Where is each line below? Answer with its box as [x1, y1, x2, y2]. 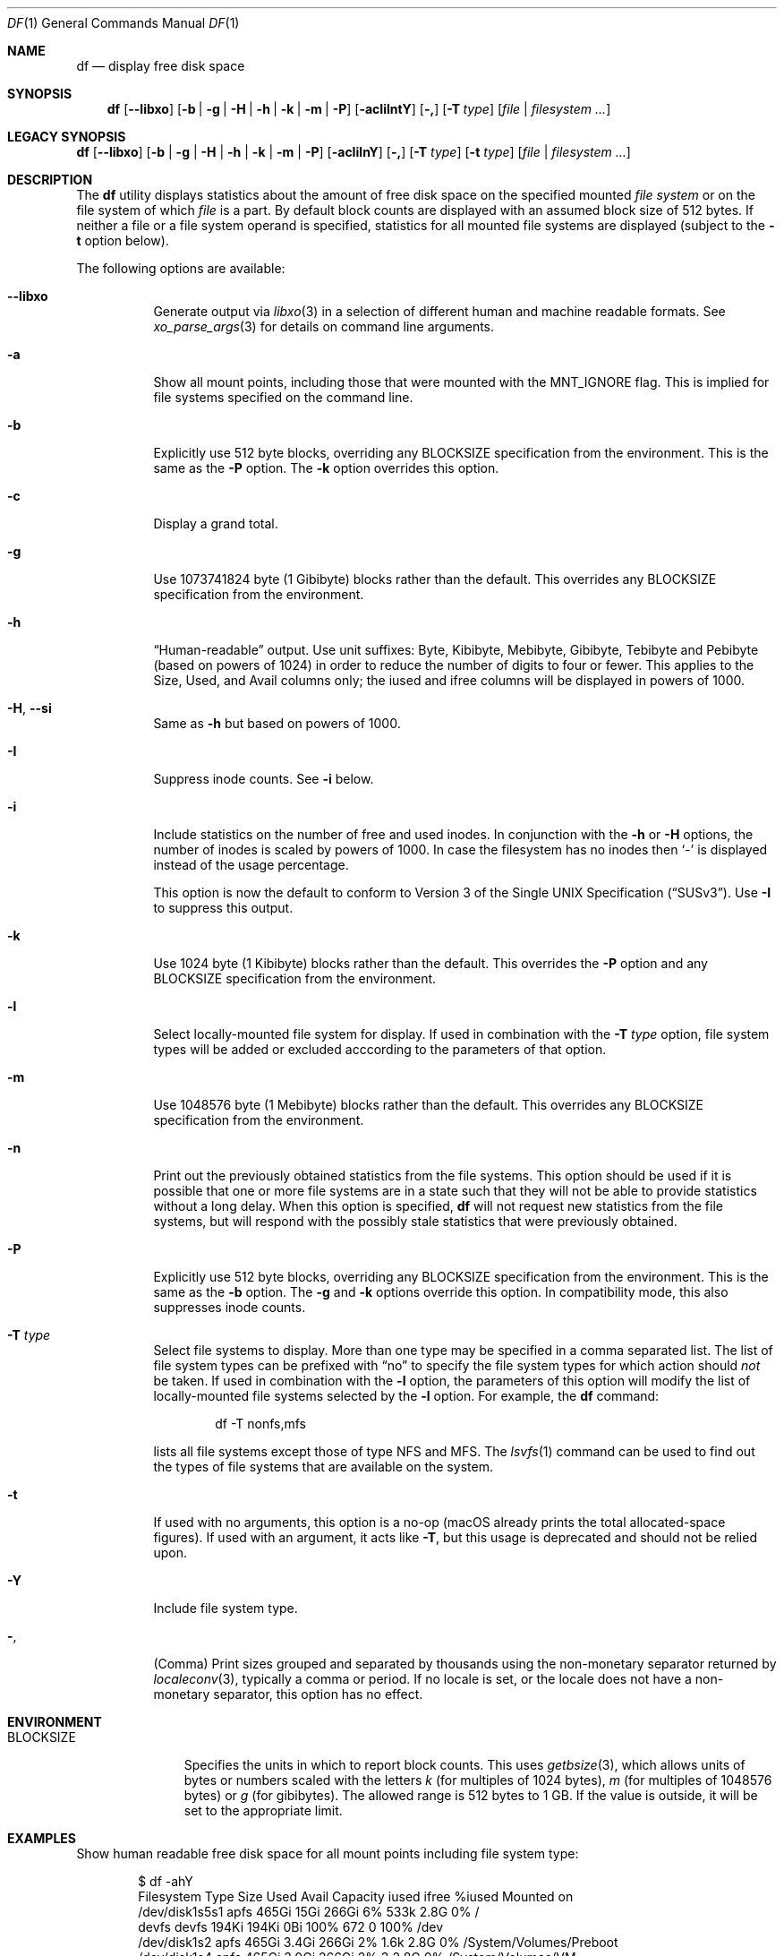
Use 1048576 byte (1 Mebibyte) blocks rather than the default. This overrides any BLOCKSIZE [153, 1097, 703, 1112]
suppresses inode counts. [153, 1300, 306, 1315]
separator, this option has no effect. [213, 1686, 423, 1702]
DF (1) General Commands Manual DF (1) [7, 15, 240, 30]
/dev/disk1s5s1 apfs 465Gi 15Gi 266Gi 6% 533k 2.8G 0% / [138, 1904, 480, 1919]
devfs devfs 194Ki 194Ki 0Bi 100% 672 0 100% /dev [138, 1919, 444, 1935]
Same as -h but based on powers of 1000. [153, 716, 401, 731]
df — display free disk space [76, 58, 245, 73]
